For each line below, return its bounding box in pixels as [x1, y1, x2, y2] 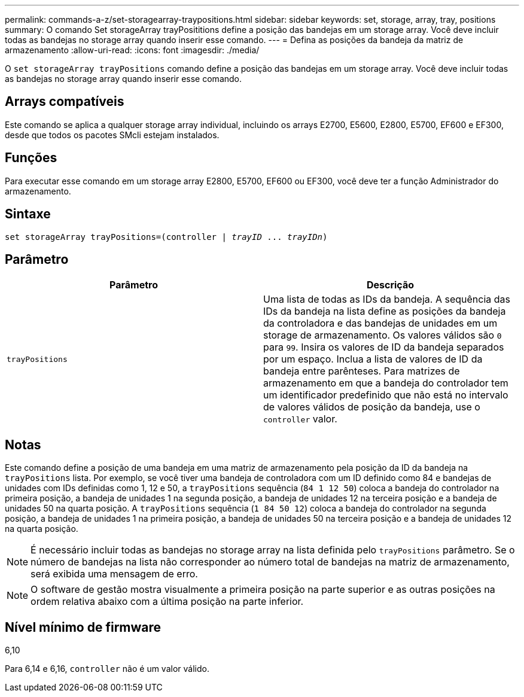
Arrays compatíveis [5, 94, 124, 109]
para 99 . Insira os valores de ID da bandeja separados [263, 341, 504, 354]
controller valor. [263, 413, 337, 425]
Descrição [366, 279, 415, 291]
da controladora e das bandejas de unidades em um [263, 317, 498, 330]
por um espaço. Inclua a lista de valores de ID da [263, 353, 483, 366]
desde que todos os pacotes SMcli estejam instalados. [5, 129, 220, 140]
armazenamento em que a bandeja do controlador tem [263, 377, 508, 389]
